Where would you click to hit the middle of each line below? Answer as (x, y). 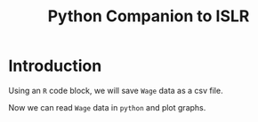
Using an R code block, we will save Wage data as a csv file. (116, 90)
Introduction (55, 66)
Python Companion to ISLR (149, 16)
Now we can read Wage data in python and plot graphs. (107, 107)
